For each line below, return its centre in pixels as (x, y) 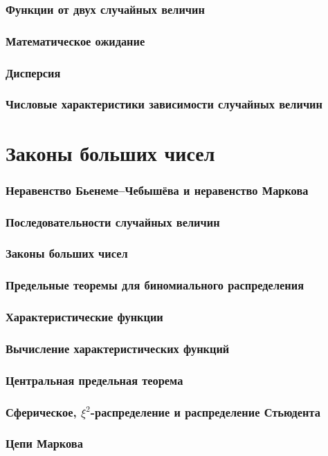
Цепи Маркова (44, 443)
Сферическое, (41, 411)
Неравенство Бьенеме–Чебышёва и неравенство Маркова (157, 190)
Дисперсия (33, 72)
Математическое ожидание (75, 40)
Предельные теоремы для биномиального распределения (155, 285)
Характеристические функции (84, 317)
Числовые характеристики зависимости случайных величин (164, 104)
